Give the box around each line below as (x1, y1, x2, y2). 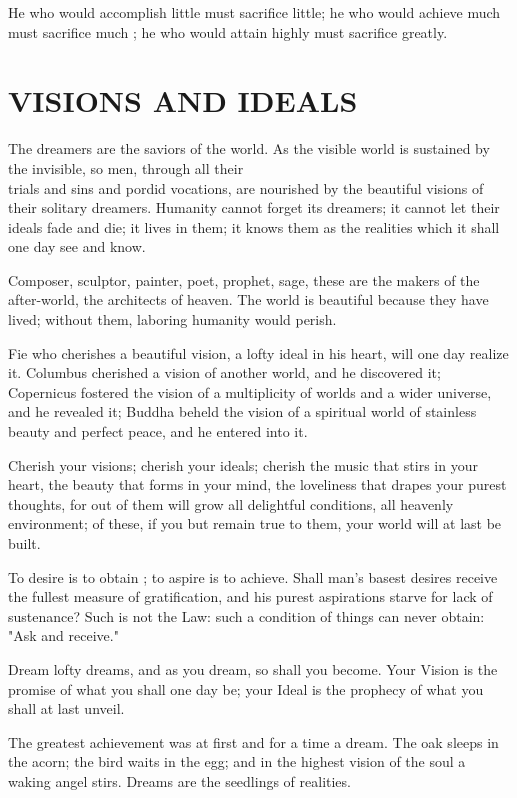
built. (8, 533, 41, 553)
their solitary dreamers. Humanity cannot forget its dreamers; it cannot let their (8, 197, 500, 218)
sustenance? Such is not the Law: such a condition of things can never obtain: (8, 605, 485, 626)
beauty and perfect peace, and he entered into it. (8, 421, 308, 442)
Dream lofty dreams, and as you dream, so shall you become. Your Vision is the (8, 658, 498, 679)
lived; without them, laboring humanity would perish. (8, 309, 337, 330)
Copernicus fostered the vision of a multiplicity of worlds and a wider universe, (8, 381, 492, 402)
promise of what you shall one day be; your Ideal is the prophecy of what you (8, 678, 484, 699)
